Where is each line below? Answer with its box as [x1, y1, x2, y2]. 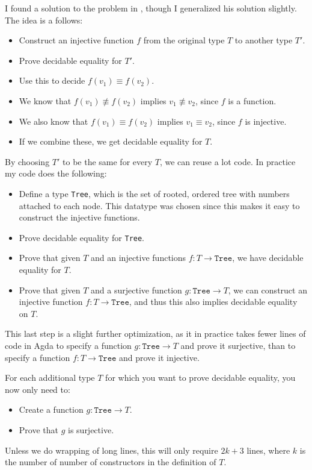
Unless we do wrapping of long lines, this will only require [5, 443, 218, 456]
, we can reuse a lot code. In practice [159, 155, 296, 168]
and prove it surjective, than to [180, 339, 296, 351]
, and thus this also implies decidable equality [129, 295, 298, 308]
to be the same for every [63, 155, 153, 168]
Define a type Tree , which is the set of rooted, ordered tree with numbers [19, 187, 290, 199]
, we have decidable [232, 251, 304, 264]
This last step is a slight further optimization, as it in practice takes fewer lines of [5, 327, 306, 340]
